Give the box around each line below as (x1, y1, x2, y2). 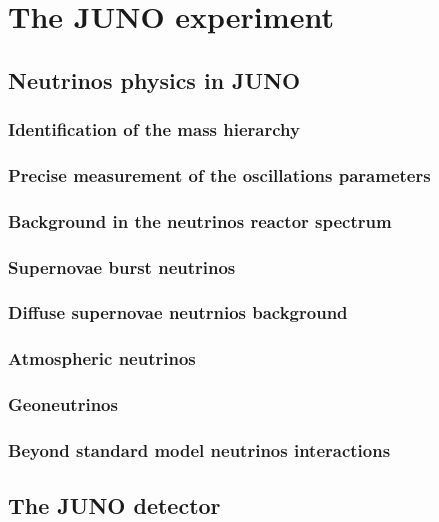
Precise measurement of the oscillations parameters (8, 162, 431, 187)
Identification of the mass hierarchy (8, 117, 300, 142)
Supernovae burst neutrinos (8, 254, 236, 279)
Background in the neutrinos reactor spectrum (8, 208, 392, 233)
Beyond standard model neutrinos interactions (8, 437, 391, 462)
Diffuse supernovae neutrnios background (8, 300, 348, 325)
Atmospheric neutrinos (8, 346, 196, 371)
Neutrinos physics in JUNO (8, 64, 301, 95)
